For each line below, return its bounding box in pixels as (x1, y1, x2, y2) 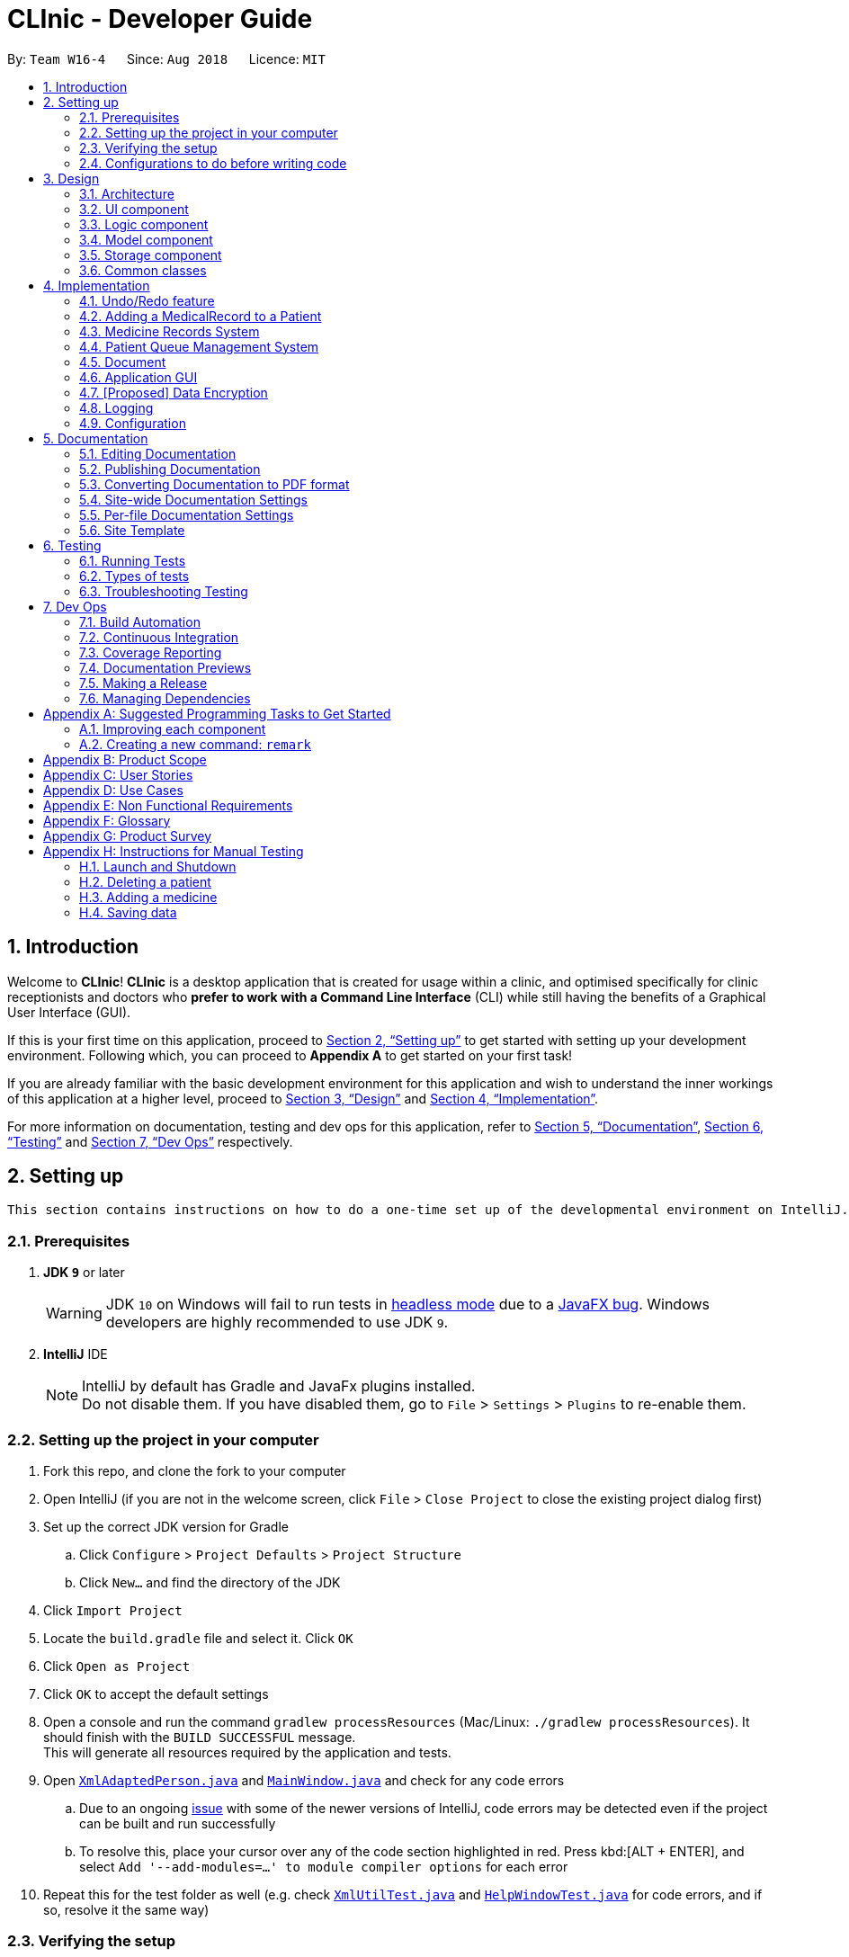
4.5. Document (79, 353, 166, 370)
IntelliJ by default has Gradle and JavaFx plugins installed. (82, 1377, 476, 1396)
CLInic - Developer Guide (7, 4, 313, 34)
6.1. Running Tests (79, 552, 186, 568)
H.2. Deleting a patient (79, 873, 211, 889)
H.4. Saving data (79, 904, 177, 920)
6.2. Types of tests (79, 567, 190, 584)
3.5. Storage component (79, 246, 222, 263)
